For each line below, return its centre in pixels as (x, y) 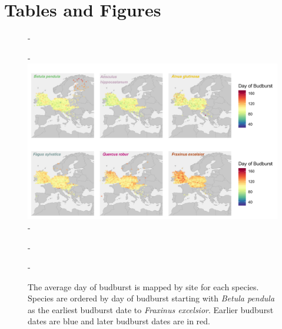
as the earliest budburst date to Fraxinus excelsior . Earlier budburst (151, 309)
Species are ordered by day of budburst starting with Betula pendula (151, 298)
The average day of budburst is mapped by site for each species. (143, 286)
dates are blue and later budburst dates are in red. (119, 321)
